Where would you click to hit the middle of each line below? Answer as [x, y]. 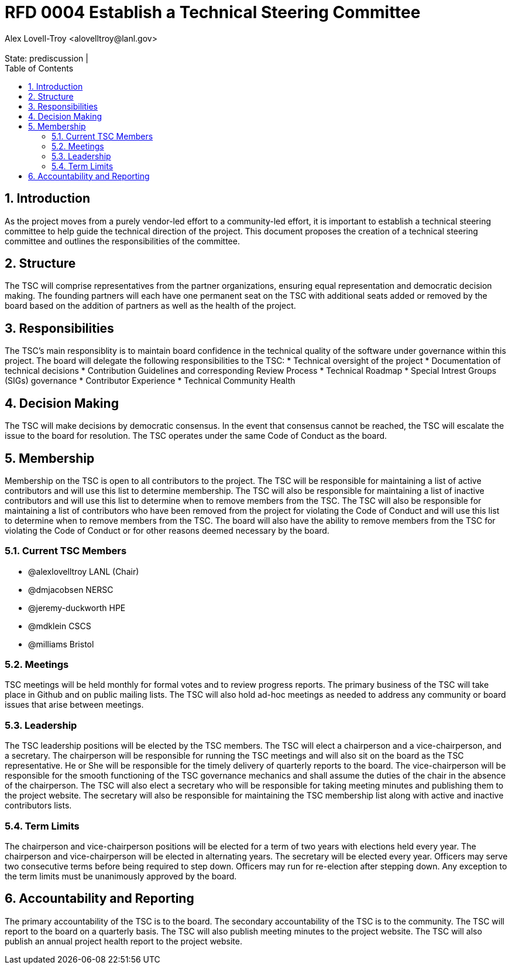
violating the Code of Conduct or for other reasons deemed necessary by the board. [167, 530]
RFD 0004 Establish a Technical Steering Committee [213, 12]
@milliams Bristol [61, 644]
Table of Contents [39, 68]
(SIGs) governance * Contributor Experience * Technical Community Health [150, 381]
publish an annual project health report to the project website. [123, 941]
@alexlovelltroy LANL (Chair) [84, 571]
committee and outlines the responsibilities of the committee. [122, 241]
